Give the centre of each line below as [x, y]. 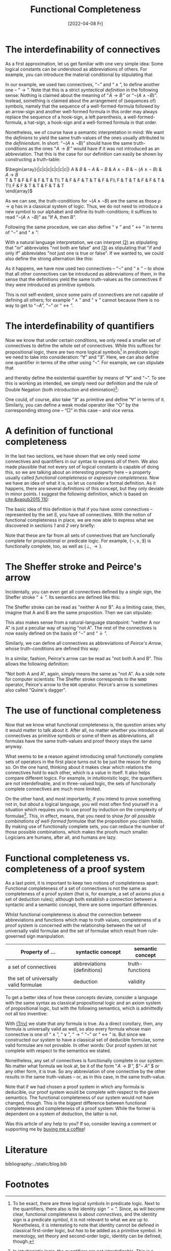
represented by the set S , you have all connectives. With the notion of [78, 514]
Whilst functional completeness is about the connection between [73, 915]
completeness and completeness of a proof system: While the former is [80, 1109]
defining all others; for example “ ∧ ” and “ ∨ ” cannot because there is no [82, 300]
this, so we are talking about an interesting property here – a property [78, 472]
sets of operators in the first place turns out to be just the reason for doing [83, 762]
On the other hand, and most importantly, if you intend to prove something [83, 798]
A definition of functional [59, 431]
